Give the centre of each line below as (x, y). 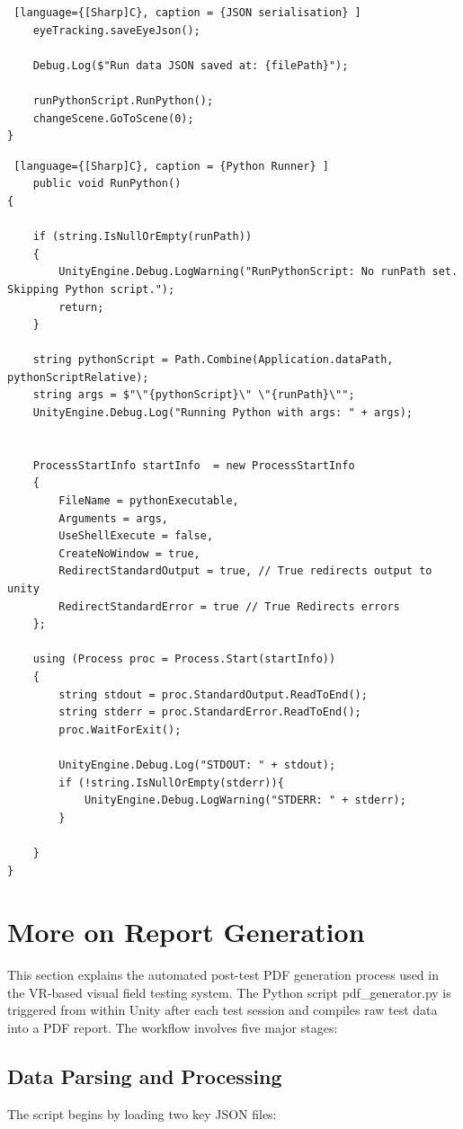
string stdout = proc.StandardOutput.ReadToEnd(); (213, 694)
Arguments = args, (113, 518)
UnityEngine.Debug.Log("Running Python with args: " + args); (223, 413)
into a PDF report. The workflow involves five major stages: (173, 1027)
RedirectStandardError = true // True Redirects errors (229, 606)
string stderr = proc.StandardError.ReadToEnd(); (210, 712)
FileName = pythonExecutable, (149, 501)
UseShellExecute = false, (136, 536)
